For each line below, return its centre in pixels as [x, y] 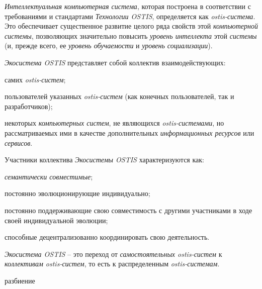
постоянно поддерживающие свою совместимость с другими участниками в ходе [128, 210]
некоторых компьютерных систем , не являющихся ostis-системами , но [114, 123]
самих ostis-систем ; [35, 79]
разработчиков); [29, 106]
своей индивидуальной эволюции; [56, 220]
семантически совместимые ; [49, 176]
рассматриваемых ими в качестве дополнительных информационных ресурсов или [129, 132]
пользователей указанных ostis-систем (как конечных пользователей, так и [119, 96]
